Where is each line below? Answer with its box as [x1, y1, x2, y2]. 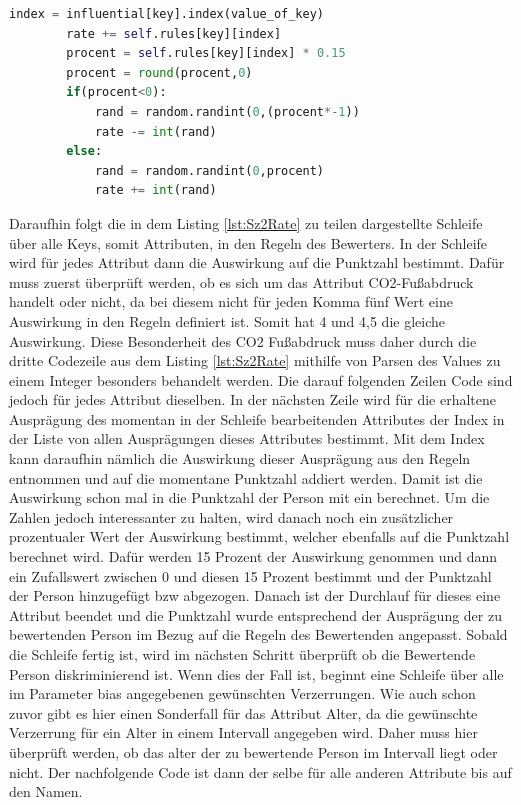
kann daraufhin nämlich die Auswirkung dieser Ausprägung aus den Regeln [9, 448, 471, 469]
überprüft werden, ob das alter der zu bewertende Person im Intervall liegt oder [9, 741, 498, 762]
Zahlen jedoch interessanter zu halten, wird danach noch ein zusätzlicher [9, 506, 454, 527]
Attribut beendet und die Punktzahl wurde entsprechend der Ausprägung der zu [9, 604, 502, 625]
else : [66, 144, 103, 159]
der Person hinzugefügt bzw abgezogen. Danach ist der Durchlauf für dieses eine [9, 585, 501, 606]
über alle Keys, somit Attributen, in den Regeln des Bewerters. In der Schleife [9, 232, 488, 253]
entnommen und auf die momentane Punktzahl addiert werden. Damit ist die [9, 467, 483, 488]
